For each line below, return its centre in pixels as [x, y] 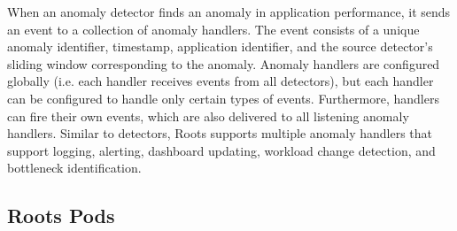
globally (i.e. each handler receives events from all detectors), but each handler [221, 81]
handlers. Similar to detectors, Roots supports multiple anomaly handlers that [220, 133]
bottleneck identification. [74, 168]
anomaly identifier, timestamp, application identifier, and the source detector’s [220, 46]
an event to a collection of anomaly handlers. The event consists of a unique [213, 29]
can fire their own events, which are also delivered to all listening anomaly [208, 115]
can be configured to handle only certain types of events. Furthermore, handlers [223, 98]
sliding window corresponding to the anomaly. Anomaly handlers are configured [224, 63]
